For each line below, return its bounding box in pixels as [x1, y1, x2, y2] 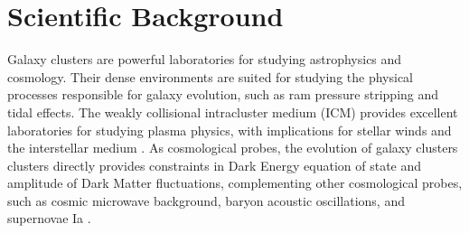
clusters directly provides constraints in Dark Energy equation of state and [7, 155, 422, 174]
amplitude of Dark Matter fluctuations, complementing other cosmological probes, [7, 173, 463, 192]
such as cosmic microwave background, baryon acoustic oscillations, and [7, 191, 405, 210]
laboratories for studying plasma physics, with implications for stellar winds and [7, 120, 452, 139]
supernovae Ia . [7, 209, 91, 228]
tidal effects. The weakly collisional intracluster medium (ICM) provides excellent [7, 102, 458, 121]
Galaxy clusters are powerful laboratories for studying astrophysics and [7, 50, 402, 69]
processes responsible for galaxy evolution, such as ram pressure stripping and [7, 85, 439, 104]
